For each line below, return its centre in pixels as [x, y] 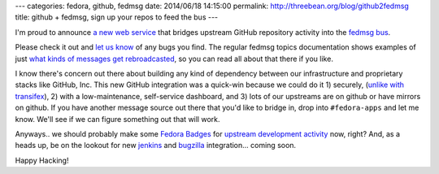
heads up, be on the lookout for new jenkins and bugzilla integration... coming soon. [156, 146]
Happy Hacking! [42, 160]
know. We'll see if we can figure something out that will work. [117, 119]
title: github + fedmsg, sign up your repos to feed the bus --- [117, 17]
